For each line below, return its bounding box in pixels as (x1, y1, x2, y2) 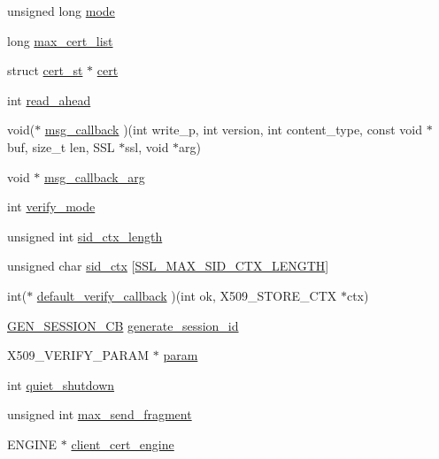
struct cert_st (7, 61, 83, 80)
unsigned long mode (7, 2, 115, 19)
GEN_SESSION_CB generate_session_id (7, 316, 239, 334)
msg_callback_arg (44, 167, 145, 186)
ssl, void (125, 137, 169, 156)
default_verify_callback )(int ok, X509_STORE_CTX (36, 286, 337, 304)
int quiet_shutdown (7, 375, 115, 394)
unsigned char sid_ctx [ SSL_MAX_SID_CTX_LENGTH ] (7, 256, 329, 275)
